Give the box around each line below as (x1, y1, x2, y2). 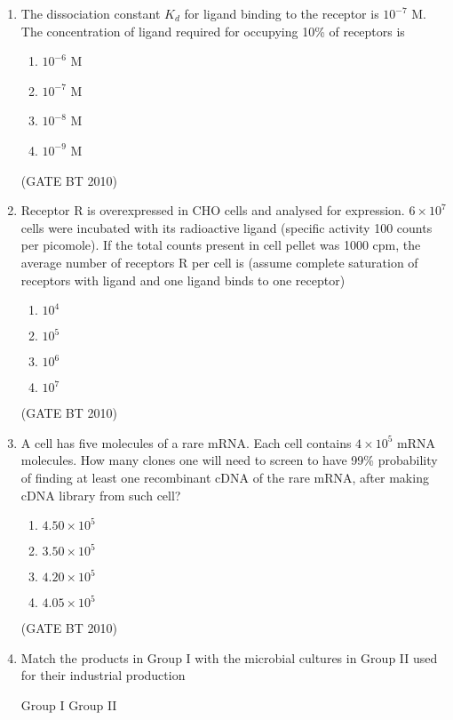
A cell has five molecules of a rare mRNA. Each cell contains (20, 433, 352, 452)
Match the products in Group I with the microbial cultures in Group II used (20, 648, 438, 667)
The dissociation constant (20, 4, 161, 22)
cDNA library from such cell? (20, 485, 181, 504)
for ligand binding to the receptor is (184, 4, 379, 22)
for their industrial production (20, 666, 186, 684)
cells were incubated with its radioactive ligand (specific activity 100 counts (20, 218, 433, 236)
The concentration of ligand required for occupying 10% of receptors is (20, 21, 405, 40)
